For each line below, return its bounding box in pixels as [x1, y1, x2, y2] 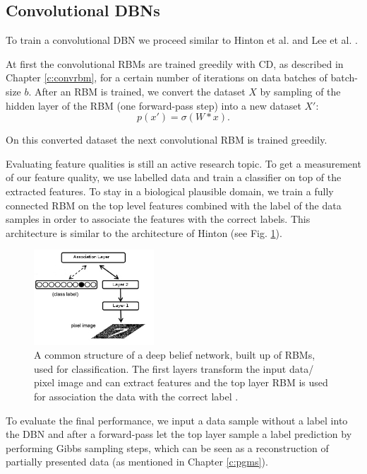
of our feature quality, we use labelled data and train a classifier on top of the [6, 170, 342, 185]
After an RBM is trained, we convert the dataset [35, 83, 246, 98]
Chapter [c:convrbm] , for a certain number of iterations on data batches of [6, 70, 327, 85]
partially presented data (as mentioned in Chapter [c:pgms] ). [6, 454, 268, 469]
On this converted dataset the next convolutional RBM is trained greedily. [6, 132, 327, 147]
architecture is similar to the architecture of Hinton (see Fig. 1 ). [6, 225, 282, 240]
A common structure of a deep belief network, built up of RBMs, [34, 347, 315, 362]
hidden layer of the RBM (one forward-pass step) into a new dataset [6, 98, 301, 112]
